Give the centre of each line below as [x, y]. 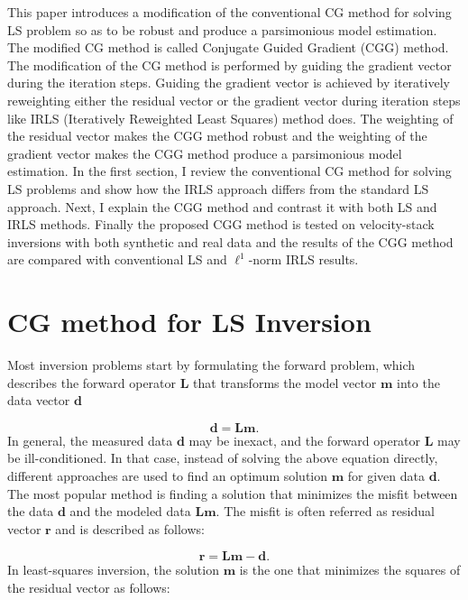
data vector [39, 400]
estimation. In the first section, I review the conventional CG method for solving [229, 171]
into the [418, 382]
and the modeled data [130, 511]
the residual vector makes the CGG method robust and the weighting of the [217, 136]
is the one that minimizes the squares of [350, 570]
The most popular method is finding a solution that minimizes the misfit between [233, 493]
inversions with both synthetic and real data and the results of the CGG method [230, 241]
